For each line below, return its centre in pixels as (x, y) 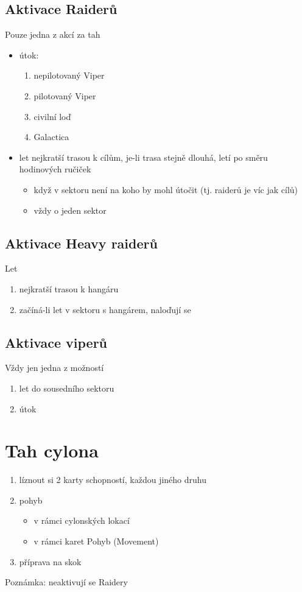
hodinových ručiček (55, 169)
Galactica (51, 137)
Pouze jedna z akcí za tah (53, 34)
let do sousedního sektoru (67, 388)
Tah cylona (52, 450)
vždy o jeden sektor (70, 210)
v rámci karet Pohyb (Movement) (96, 541)
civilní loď (52, 116)
